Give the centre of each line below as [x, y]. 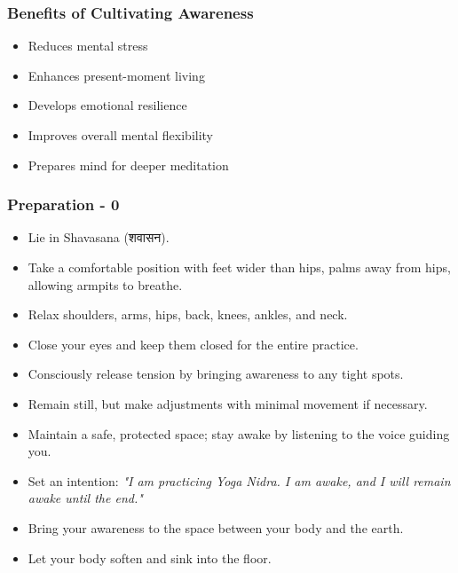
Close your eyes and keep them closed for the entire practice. [193, 344]
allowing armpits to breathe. [105, 284]
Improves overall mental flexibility [121, 135]
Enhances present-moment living [116, 75]
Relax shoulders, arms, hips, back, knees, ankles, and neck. [188, 314]
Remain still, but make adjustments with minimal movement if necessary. [228, 403]
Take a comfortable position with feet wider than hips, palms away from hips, [239, 267]
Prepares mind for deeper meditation [128, 165]
